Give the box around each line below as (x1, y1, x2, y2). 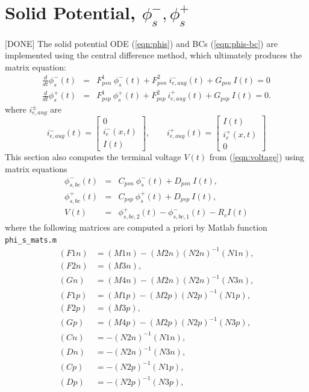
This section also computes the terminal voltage (5, 151, 181, 163)
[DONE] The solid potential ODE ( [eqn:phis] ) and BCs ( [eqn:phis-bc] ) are (5, 37, 278, 49)
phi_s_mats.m (5, 235, 57, 244)
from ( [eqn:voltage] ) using (209, 151, 305, 163)
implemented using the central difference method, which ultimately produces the (5, 49, 302, 61)
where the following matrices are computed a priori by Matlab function (5, 220, 267, 233)
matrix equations (5, 162, 67, 175)
